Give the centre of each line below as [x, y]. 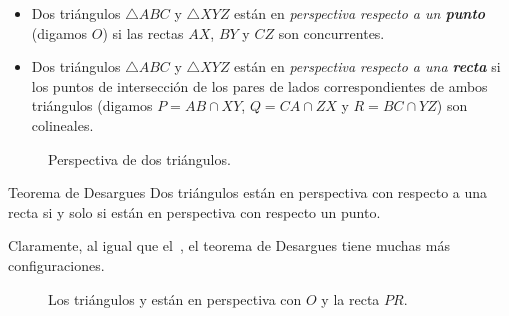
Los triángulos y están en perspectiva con [175, 298]
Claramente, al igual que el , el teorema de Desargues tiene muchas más [229, 245]
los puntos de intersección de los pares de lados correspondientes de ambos [259, 85]
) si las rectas [143, 32]
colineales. [62, 124]
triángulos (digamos [92, 105]
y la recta [350, 298]
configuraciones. [56, 264]
